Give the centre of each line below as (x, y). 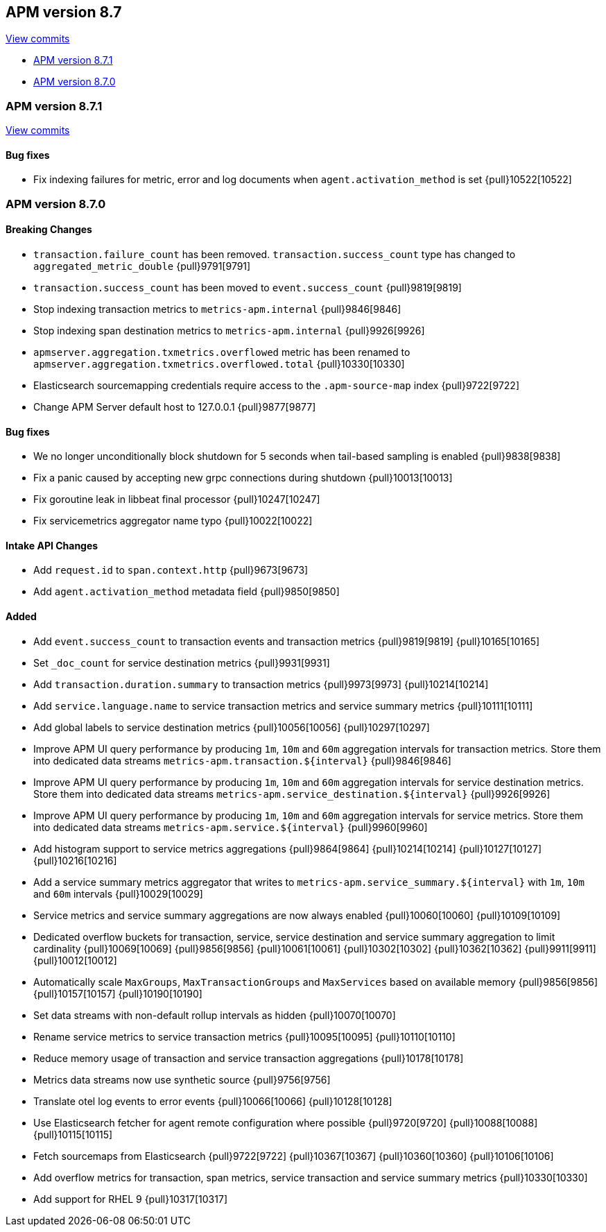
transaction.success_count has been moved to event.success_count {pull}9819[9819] (248, 287)
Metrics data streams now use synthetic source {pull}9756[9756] (182, 1079)
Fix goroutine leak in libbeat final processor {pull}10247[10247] (177, 499)
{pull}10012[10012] (75, 960)
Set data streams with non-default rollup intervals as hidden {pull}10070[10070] (215, 1015)
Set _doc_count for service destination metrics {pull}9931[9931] (182, 662)
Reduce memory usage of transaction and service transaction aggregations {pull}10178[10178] (249, 1058)
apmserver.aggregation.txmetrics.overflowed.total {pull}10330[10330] (219, 363)
